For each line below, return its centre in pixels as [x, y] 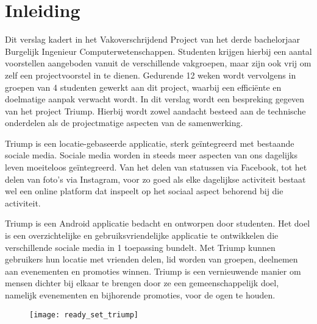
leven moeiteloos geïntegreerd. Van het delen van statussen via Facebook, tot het [156, 167]
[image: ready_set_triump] [84, 315]
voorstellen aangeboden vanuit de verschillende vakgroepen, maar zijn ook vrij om [158, 63]
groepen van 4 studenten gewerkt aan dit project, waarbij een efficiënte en [143, 87]
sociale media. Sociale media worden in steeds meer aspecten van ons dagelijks [151, 155]
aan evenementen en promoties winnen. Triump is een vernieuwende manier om [153, 271]
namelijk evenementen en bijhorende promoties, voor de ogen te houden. [140, 295]
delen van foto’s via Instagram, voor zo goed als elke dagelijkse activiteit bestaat [155, 179]
